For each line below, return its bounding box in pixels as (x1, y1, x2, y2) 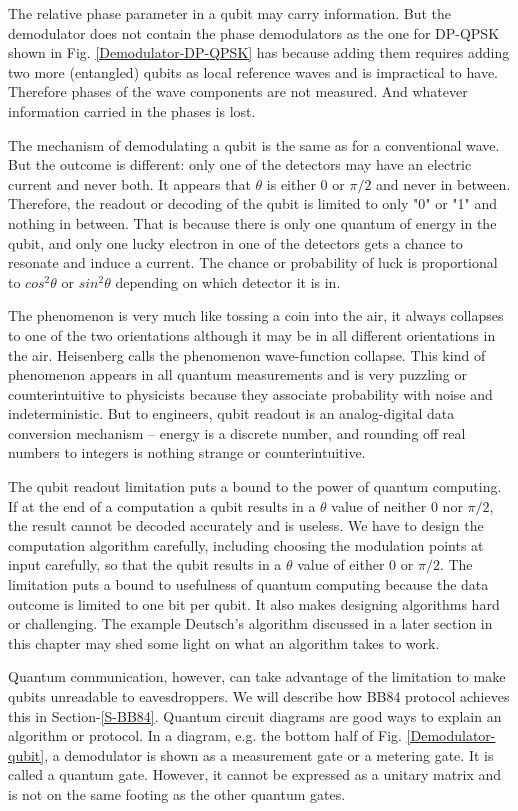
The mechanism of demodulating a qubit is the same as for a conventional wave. (8, 134, 500, 155)
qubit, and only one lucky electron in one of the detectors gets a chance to (8, 232, 463, 253)
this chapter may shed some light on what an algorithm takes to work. (8, 632, 440, 653)
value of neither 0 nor (331, 495, 463, 516)
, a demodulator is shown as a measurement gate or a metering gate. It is (44, 744, 494, 765)
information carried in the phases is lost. (8, 100, 256, 121)
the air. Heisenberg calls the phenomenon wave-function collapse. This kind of (8, 344, 486, 365)
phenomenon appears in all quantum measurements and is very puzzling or (8, 364, 467, 385)
